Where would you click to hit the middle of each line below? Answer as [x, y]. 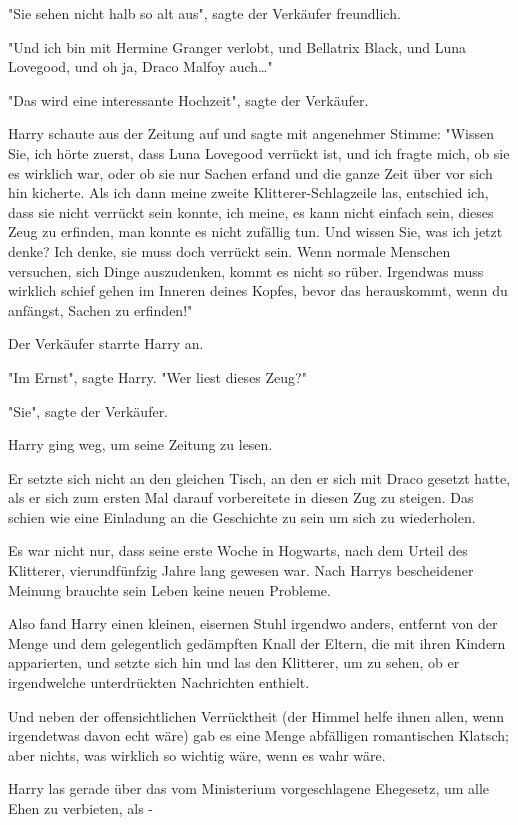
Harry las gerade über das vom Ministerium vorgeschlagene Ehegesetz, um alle [249, 788]
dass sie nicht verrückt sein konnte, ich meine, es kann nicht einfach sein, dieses [251, 211]
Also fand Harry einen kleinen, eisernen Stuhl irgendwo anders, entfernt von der [253, 623]
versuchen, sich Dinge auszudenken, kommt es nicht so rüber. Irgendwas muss [246, 270]
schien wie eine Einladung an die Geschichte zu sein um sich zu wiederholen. [242, 516]
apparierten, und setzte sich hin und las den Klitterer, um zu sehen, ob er [234, 662]
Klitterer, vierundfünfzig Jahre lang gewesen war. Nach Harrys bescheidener [241, 570]
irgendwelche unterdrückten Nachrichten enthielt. [159, 682]
